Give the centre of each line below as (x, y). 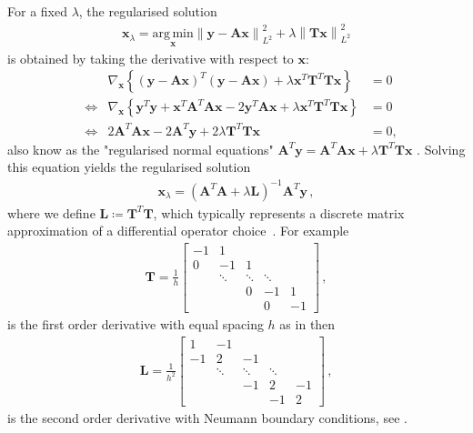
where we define (51, 212)
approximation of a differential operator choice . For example (178, 231)
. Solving (441, 149)
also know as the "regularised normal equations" (141, 149)
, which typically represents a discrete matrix (279, 212)
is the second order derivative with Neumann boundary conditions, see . (207, 417)
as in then (307, 323)
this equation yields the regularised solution (129, 167)
